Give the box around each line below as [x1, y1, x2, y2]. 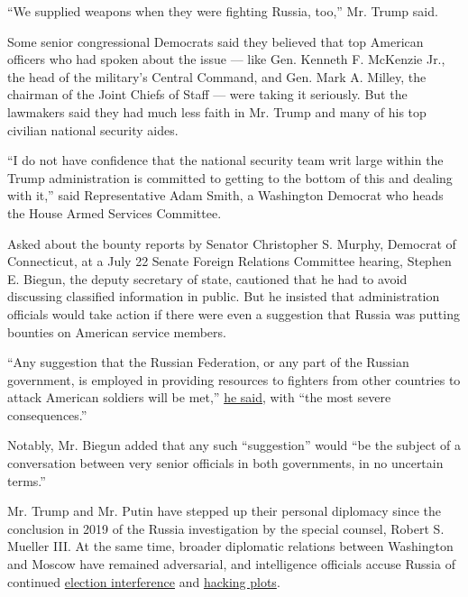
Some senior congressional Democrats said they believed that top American [7, 32, 424, 51]
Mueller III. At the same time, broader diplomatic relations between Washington [7, 537, 454, 556]
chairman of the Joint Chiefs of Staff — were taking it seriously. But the [7, 85, 408, 104]
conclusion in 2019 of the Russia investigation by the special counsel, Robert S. [7, 519, 445, 537]
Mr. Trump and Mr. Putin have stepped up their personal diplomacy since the [7, 501, 441, 520]
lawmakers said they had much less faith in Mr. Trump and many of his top [7, 102, 427, 121]
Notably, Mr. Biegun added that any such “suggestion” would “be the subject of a [7, 436, 462, 455]
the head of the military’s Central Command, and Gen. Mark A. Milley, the [7, 67, 427, 86]
